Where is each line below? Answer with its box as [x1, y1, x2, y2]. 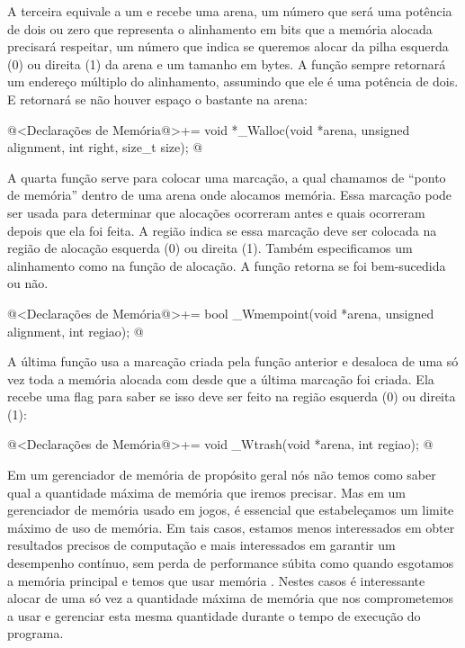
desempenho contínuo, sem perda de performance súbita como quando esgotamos [7, 553, 454, 572]
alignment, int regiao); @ [7, 321, 144, 340]
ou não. [7, 274, 49, 292]
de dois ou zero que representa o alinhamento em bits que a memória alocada [7, 19, 433, 38]
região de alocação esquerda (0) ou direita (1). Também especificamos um [7, 238, 413, 257]
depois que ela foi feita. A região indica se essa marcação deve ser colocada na [7, 220, 437, 239]
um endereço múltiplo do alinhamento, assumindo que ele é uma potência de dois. [7, 72, 459, 91]
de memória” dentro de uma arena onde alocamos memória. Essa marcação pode [7, 185, 452, 204]
